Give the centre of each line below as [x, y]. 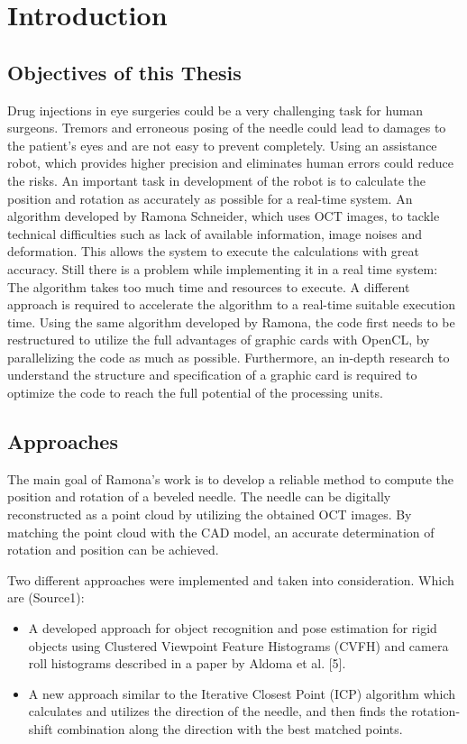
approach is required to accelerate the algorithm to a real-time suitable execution [231, 304]
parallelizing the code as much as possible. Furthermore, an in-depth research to [229, 357]
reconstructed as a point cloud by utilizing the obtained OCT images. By [210, 514]
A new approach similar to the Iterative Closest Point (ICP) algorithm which [242, 693]
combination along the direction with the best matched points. [230, 729]
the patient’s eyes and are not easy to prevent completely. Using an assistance [222, 145]
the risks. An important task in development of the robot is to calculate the [216, 180]
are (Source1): [46, 597]
